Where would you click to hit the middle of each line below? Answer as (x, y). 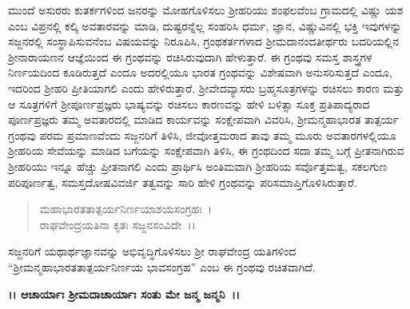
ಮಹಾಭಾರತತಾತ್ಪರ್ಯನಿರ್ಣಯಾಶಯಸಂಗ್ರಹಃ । (126, 209)
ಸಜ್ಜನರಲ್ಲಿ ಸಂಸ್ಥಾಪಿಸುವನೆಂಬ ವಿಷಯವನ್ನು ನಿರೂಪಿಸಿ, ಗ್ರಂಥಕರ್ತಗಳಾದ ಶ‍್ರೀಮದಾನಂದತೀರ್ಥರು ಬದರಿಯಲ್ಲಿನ (203, 41)
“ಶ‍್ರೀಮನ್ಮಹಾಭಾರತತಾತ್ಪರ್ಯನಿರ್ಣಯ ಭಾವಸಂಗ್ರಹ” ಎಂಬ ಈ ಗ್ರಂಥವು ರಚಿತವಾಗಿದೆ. (162, 266)
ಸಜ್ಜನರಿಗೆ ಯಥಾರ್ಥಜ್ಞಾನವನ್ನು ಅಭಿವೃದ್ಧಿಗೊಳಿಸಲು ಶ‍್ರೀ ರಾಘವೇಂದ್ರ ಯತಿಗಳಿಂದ (152, 251)
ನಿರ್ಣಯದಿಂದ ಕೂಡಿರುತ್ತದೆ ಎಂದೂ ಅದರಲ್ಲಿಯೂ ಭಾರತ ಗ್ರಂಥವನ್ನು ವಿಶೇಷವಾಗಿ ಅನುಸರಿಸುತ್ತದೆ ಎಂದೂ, (200, 72)
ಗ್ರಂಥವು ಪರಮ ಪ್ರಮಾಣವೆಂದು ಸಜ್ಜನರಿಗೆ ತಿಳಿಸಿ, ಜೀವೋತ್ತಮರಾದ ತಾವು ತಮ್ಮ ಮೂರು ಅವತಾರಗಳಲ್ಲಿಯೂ (202, 135)
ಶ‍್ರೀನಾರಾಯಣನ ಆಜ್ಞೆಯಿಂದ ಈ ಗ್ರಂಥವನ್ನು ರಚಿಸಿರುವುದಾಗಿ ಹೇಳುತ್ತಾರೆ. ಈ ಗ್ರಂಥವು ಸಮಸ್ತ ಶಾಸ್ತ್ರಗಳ (190, 56)
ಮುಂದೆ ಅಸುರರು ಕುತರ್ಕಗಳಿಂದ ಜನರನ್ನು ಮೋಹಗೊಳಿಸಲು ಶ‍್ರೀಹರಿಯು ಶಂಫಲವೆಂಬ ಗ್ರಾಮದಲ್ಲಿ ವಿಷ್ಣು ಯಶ (206, 10)
